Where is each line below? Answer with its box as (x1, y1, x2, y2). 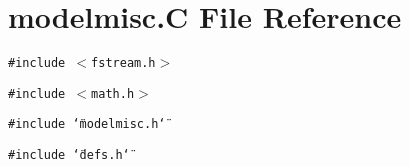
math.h (91, 86, 135, 101)
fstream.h (91, 56, 156, 71)
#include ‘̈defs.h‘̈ (8, 148, 130, 163)
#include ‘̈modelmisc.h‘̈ (8, 117, 166, 132)
